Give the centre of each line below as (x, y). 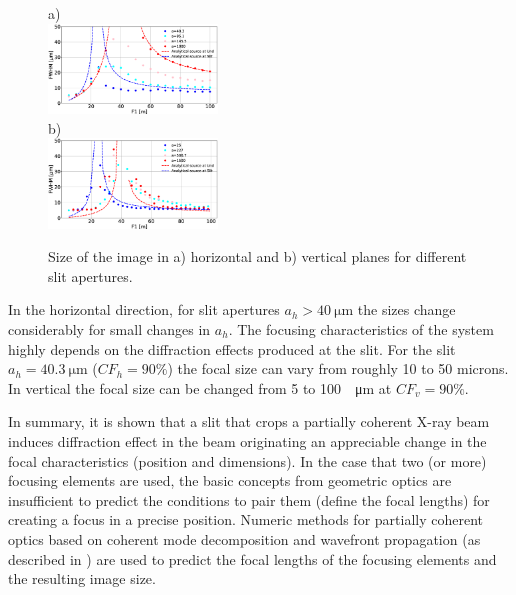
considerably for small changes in (109, 329)
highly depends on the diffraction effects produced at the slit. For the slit (232, 348)
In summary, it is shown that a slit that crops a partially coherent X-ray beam (249, 421)
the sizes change (406, 309)
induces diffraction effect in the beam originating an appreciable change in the (247, 440)
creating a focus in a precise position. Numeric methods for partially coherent (245, 519)
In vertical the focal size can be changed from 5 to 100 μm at (200, 387)
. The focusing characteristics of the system (361, 329)
